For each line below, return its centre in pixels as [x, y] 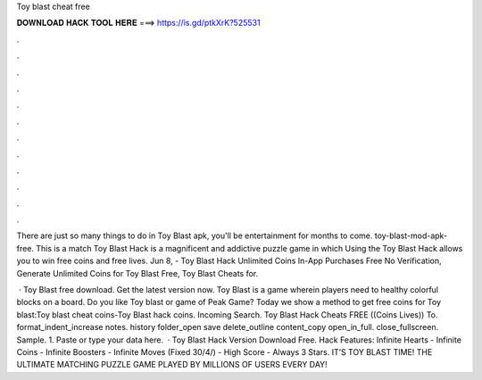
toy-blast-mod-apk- [411, 235]
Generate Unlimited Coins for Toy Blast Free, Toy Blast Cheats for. [137, 273]
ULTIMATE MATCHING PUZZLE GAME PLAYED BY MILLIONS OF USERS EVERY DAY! [172, 365]
